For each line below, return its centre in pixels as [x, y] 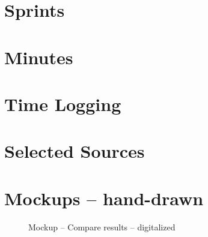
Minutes [39, 57]
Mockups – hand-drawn [104, 198]
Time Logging [63, 103]
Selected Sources [75, 151]
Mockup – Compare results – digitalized [102, 226]
